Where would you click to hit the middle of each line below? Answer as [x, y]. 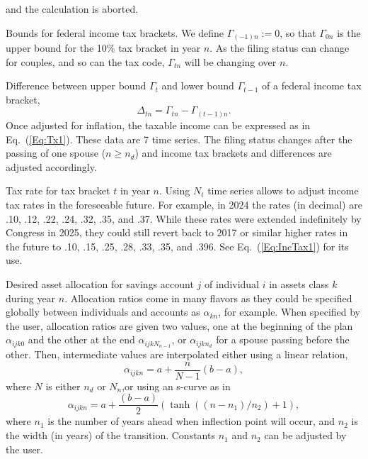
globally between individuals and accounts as [103, 312]
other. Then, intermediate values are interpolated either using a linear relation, [177, 354]
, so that [298, 32]
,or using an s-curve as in [176, 386]
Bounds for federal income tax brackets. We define [115, 32]
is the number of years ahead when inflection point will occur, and [191, 421]
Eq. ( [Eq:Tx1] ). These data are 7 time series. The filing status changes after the [179, 139]
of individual [232, 283]
